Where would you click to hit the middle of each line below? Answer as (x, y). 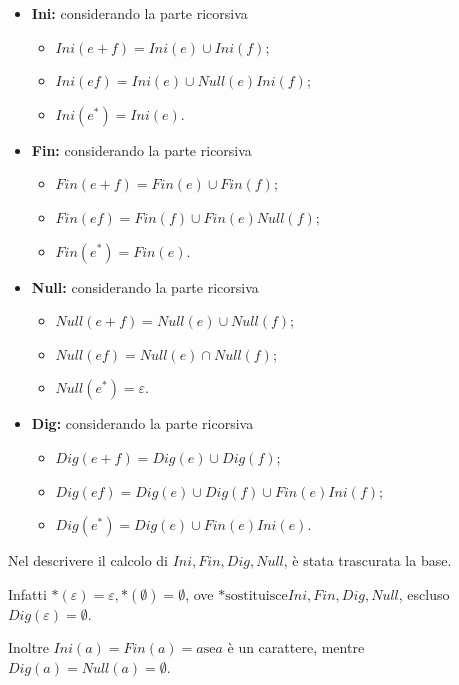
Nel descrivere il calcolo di (88, 560)
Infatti (27, 593)
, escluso (424, 593)
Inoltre (28, 647)
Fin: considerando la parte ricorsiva (141, 149)
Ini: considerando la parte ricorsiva (139, 13)
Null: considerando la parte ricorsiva (145, 286)
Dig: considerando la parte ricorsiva (142, 423)
